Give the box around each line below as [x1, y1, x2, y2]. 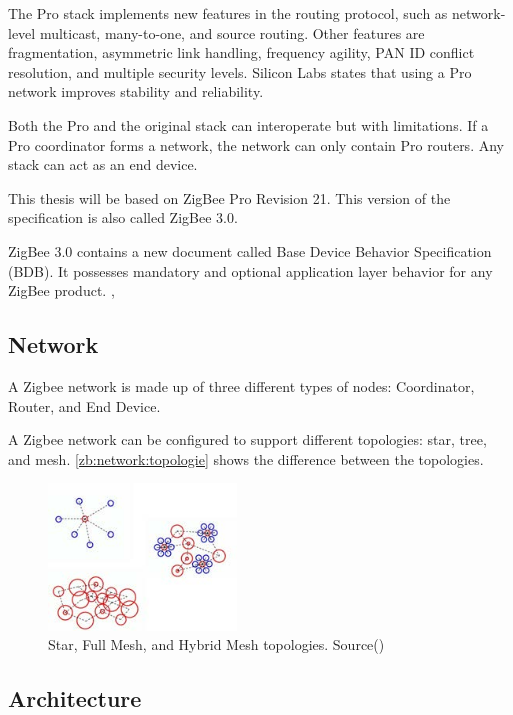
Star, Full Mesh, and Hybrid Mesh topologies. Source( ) [48, 634, 385, 655]
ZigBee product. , [8, 280, 115, 301]
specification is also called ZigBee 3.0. [8, 207, 238, 228]
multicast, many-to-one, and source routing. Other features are [39, 22, 425, 43]
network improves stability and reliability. [8, 81, 264, 102]
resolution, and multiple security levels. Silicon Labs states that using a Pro [8, 61, 472, 82]
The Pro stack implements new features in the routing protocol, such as [8, 3, 448, 23]
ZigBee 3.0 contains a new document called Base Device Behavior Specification [8, 240, 492, 261]
